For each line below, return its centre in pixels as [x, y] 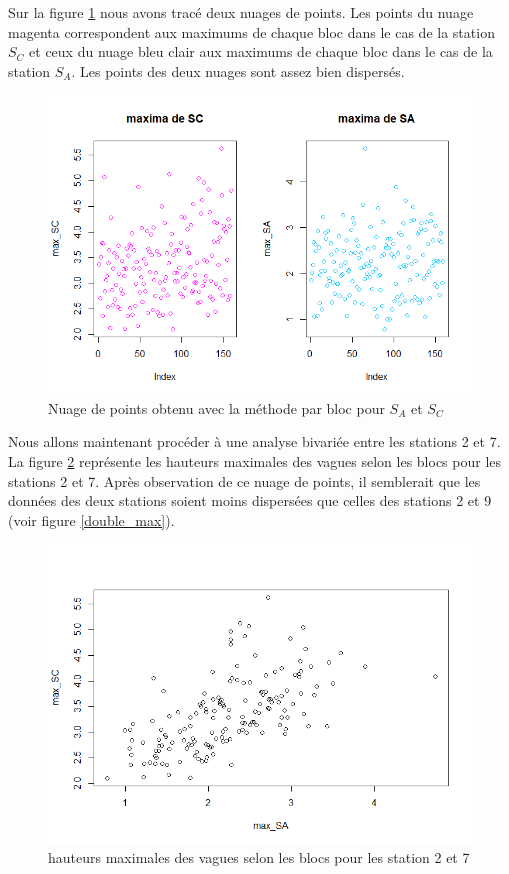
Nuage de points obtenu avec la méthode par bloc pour [216, 407]
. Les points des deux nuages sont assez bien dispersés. [238, 70]
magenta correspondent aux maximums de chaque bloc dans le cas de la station [251, 31]
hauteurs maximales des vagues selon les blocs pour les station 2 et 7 [259, 856]
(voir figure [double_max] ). [91, 519]
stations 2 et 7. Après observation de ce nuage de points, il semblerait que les [244, 480]
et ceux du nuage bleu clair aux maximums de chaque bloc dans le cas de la [261, 51]
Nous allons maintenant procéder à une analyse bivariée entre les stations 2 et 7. [254, 441]
